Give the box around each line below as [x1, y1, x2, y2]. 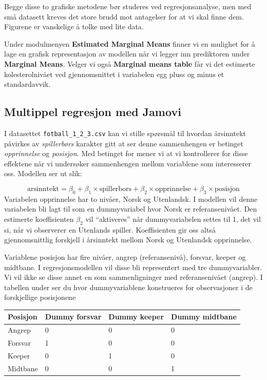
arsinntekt [27, 185, 60, 193]
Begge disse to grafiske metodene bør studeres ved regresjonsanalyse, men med [4, 1, 252, 11]
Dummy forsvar [45, 311, 102, 322]
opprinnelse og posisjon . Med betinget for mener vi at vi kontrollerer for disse [4, 148, 248, 159]
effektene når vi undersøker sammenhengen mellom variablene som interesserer [4, 158, 251, 168]
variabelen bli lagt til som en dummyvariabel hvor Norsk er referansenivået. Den [4, 203, 257, 214]
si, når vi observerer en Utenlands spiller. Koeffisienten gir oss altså [4, 224, 216, 235]
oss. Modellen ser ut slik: [4, 168, 82, 179]
